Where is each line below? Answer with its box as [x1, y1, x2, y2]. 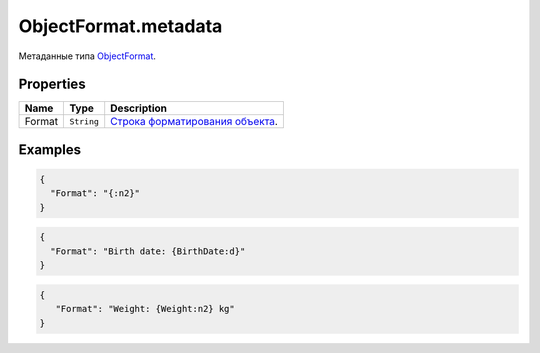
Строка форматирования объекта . [110, 115, 279, 129]
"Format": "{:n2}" [50, 188, 140, 199]
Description [110, 101, 167, 115]
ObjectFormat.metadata [18, 15, 223, 37]
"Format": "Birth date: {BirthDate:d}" [50, 245, 246, 257]
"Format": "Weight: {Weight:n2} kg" [55, 303, 235, 315]
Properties [18, 76, 86, 93]
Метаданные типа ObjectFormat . [18, 50, 157, 62]
